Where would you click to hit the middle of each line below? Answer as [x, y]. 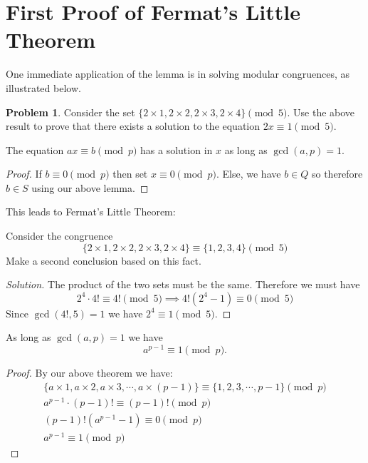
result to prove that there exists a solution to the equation [133, 126]
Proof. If [24, 174]
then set [130, 174]
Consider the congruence [59, 236]
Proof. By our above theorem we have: [89, 373]
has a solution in [177, 149]
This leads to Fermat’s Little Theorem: [91, 212]
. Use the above [321, 112]
